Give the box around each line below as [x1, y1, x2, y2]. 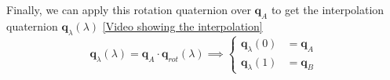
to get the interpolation [271, 2, 385, 17]
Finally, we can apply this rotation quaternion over [6, 2, 251, 17]
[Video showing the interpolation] [102, 17, 263, 34]
